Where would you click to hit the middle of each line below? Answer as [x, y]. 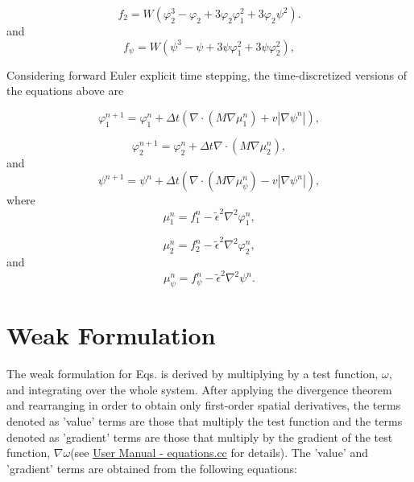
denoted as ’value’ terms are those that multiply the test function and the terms [205, 421]
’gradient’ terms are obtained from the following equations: [152, 468]
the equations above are [65, 91]
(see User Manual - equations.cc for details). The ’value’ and [219, 453]
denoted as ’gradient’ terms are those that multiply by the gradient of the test [200, 437]
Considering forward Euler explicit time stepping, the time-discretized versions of [207, 74]
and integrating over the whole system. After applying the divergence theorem [199, 389]
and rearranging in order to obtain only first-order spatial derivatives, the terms [204, 405]
